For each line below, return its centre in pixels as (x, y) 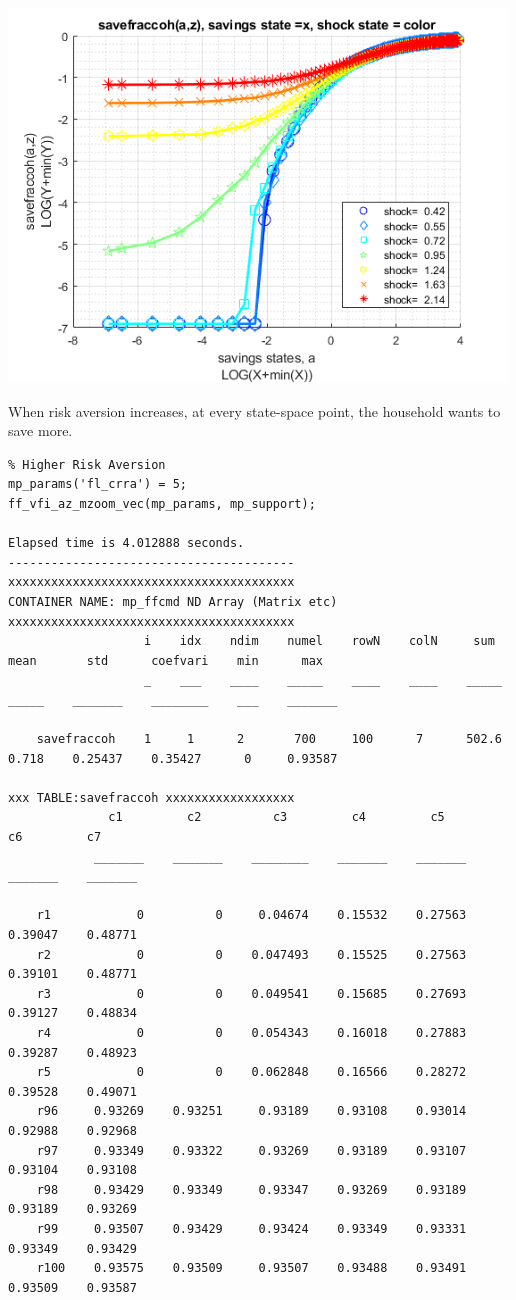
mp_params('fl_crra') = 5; (97, 484)
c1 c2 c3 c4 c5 (276, 817)
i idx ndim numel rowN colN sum (319, 641)
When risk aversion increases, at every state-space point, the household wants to (254, 410)
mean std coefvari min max (165, 660)
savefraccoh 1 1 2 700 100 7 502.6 (269, 739)
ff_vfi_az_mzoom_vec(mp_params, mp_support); (162, 503)
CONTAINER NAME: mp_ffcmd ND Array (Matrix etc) (173, 601)
